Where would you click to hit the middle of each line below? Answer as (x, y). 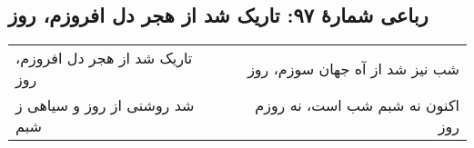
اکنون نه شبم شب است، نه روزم (357, 105)
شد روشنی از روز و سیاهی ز (105, 105)
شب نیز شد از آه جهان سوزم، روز (353, 68)
